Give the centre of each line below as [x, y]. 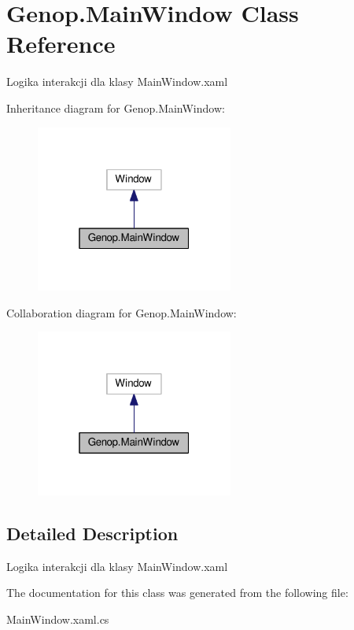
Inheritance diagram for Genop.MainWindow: [116, 107]
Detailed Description [92, 533]
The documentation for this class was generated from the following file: [177, 593]
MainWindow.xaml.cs [58, 619]
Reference [61, 44]
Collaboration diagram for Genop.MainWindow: [122, 312]
